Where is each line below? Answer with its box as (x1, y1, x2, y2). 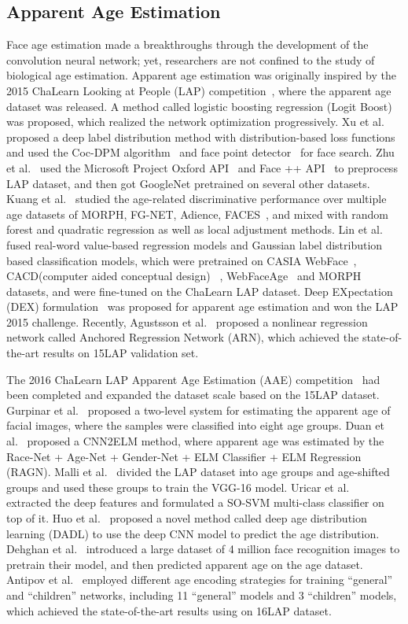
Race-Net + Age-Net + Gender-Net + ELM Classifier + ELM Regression (6, 448, 362, 464)
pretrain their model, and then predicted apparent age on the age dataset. (6, 556, 363, 572)
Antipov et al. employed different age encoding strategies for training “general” (6, 571, 393, 588)
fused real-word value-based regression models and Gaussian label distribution (6, 236, 383, 253)
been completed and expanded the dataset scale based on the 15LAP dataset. (6, 386, 380, 403)
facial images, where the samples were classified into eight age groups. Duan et (6, 417, 384, 434)
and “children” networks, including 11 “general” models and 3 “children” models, (6, 586, 397, 603)
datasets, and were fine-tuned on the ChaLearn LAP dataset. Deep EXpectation (6, 282, 393, 299)
